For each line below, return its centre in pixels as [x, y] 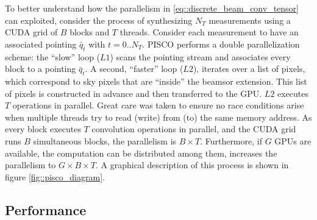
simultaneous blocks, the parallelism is [105, 140]
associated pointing [41, 44]
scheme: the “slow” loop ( [53, 56]
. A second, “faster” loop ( [134, 69]
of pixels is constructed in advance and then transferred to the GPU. [134, 93]
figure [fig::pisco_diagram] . [55, 176]
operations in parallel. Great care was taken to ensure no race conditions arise [158, 105]
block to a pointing [41, 69]
